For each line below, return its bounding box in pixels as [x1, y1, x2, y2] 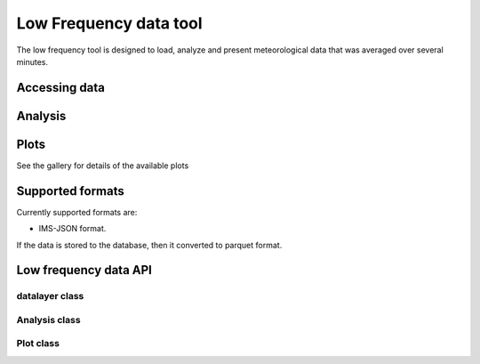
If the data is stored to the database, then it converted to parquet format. [16, 239, 283, 250]
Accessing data [16, 80, 106, 95]
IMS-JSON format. [38, 223, 107, 234]
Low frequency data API [16, 263, 153, 278]
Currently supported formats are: [16, 206, 138, 217]
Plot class [16, 337, 60, 350]
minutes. [16, 56, 49, 67]
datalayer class [16, 290, 84, 303]
